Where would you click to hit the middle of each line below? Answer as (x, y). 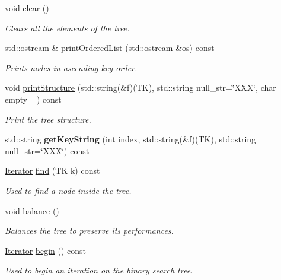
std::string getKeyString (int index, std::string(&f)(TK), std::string (130, 139)
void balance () (32, 210)
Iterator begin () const (46, 250)
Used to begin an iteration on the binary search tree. (99, 270)
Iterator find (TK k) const (52, 171)
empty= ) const (33, 99)
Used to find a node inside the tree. (68, 190)
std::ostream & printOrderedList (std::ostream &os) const (110, 48)
